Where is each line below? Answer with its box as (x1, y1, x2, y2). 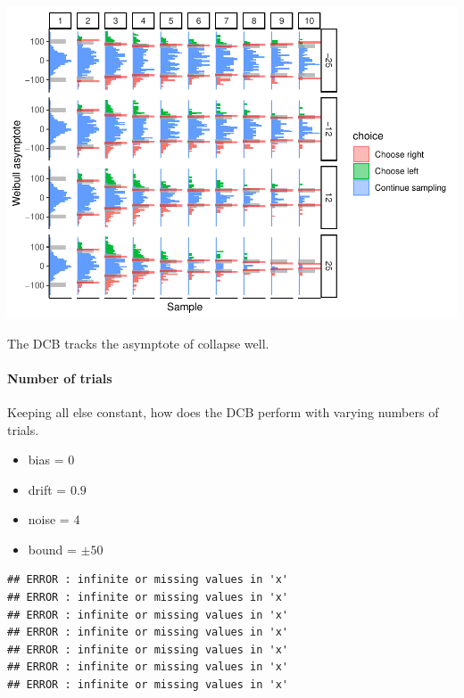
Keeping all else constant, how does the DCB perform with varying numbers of (7, 402, 439, 421)
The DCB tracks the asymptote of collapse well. (7, 333, 269, 352)
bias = (28, 450, 64, 469)
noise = (28, 510, 70, 529)
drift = (28, 480, 67, 498)
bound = (28, 539, 77, 558)
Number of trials (7, 368, 112, 387)
